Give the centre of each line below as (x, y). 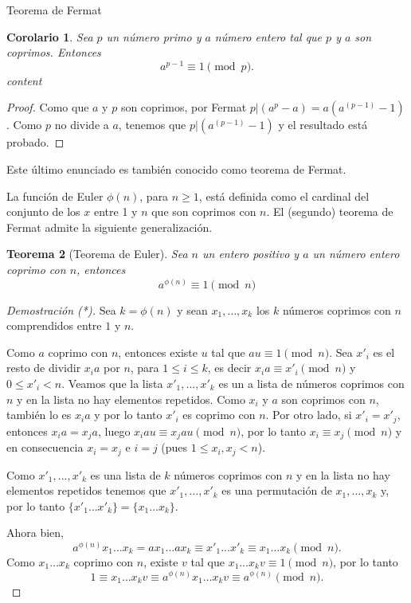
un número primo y (154, 36)
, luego (114, 431)
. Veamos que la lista (112, 383)
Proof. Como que (48, 107)
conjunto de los (43, 211)
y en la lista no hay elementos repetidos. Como (131, 399)
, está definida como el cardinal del (284, 196)
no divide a (82, 125)
